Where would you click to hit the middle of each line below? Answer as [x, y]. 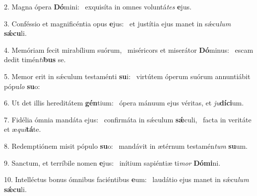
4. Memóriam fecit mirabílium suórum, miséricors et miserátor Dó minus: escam [129, 49]
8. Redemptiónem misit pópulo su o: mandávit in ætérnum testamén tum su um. [126, 146]
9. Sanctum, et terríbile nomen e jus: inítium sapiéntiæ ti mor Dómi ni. [112, 162]
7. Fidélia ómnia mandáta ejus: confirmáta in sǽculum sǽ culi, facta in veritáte [128, 119]
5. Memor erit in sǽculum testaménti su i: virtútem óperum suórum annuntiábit [127, 76]
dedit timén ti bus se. [35, 59]
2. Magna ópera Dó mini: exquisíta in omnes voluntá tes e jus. [98, 6]
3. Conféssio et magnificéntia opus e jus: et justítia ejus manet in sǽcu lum [118, 23]
